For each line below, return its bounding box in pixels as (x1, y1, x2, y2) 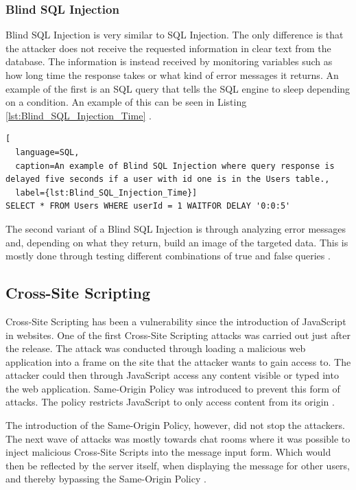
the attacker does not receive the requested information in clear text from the (5, 40, 331, 55)
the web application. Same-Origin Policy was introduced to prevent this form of (5, 381, 340, 395)
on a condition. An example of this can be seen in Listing (5, 95, 247, 109)
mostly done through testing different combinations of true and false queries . (5, 248, 331, 263)
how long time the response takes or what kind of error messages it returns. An (5, 68, 339, 82)
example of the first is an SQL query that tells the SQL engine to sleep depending (5, 81, 351, 95)
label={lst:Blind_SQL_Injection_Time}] (15, 187, 198, 198)
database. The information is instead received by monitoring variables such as (5, 54, 333, 69)
